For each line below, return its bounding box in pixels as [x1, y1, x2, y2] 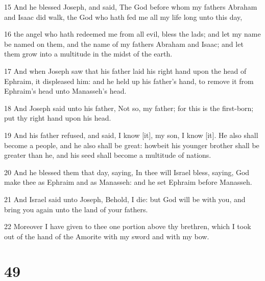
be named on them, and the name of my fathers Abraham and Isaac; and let [4, 38, 244, 49]
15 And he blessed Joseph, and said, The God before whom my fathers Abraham [4, 2, 257, 12]
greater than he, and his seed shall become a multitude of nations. [4, 150, 211, 160]
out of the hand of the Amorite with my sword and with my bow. [4, 231, 209, 241]
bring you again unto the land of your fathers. [4, 204, 148, 214]
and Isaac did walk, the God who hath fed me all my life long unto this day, [4, 11, 243, 22]
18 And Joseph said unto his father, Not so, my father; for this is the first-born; [4, 102, 254, 113]
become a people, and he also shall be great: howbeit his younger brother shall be [4, 139, 259, 150]
